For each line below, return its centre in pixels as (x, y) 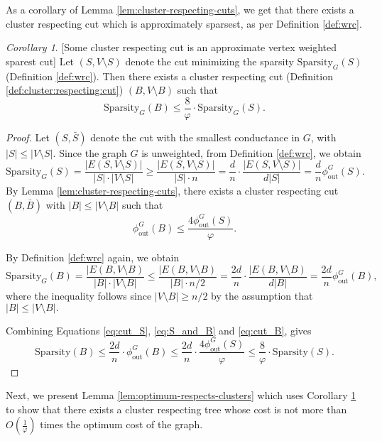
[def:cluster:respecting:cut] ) (65, 90)
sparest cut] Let (40, 61)
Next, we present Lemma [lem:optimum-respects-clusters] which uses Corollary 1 (181, 395)
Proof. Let (28, 137)
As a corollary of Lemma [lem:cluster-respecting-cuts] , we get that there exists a (180, 9)
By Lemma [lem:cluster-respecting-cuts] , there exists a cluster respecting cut (172, 191)
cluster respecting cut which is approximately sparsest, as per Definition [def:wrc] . (184, 23)
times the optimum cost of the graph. (121, 424)
